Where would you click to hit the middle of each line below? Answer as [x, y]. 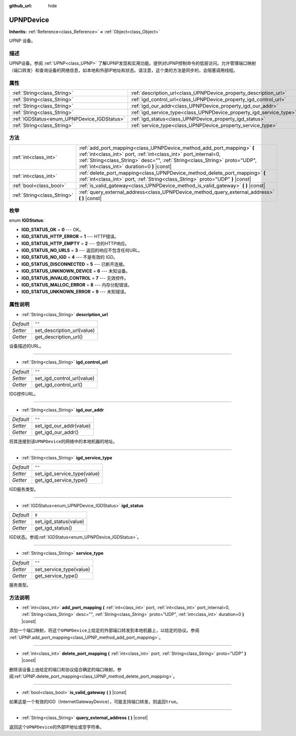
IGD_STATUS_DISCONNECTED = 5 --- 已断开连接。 [74, 264]
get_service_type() [56, 575]
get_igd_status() [54, 528]
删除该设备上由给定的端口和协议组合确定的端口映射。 [63, 669]
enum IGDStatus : [27, 220]
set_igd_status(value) [59, 522]
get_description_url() [59, 337]
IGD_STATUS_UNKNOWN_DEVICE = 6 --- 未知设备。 [76, 271]
